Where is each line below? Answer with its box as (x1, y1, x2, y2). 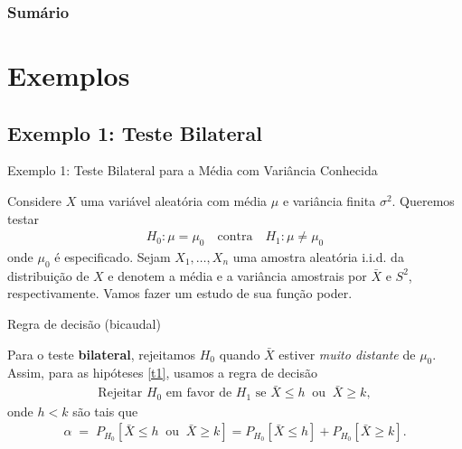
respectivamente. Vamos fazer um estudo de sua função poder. (7, 284, 353, 303)
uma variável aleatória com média (80, 192, 268, 210)
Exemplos (7, 57, 130, 94)
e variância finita (282, 192, 376, 210)
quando (219, 344, 260, 363)
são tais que (72, 401, 138, 420)
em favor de (165, 387, 232, 400)
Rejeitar (98, 387, 143, 400)
